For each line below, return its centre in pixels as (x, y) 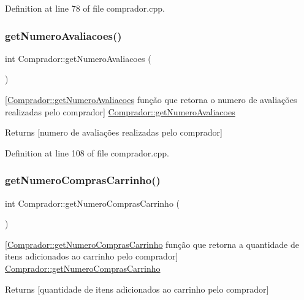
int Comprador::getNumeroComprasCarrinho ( (93, 203)
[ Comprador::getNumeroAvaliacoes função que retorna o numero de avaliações (151, 99)
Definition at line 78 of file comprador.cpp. (85, 8)
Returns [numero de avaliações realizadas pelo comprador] (114, 132)
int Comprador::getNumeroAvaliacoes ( (78, 58)
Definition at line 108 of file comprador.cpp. (87, 152)
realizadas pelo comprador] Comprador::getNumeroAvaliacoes (120, 111)
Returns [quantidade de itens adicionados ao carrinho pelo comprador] (137, 289)
